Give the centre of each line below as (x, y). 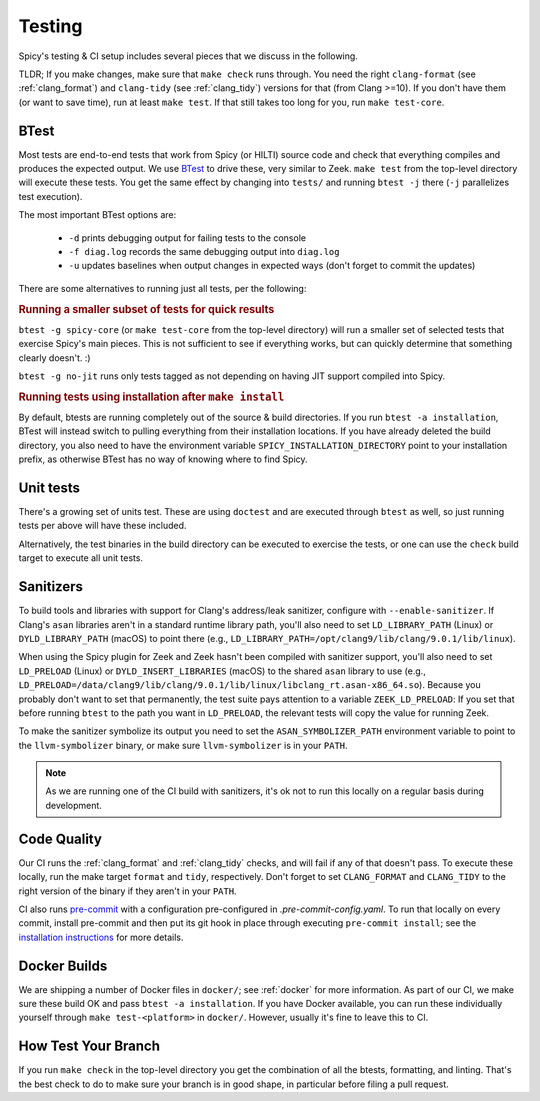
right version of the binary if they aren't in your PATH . (127, 891)
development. (73, 805)
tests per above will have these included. (102, 526)
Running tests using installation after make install (151, 397)
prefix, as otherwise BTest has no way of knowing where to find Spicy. (163, 459)
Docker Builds (63, 965)
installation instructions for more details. (101, 937)
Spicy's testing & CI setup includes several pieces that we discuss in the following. (188, 56)
